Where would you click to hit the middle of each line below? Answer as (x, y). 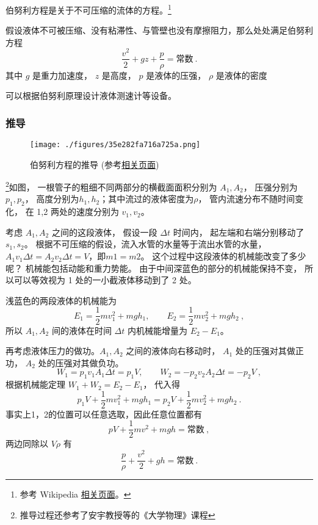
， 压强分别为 (270, 186)
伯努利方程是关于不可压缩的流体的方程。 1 (89, 9)
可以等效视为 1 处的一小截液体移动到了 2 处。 (105, 280)
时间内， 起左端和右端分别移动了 (239, 232)
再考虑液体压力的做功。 (52, 351)
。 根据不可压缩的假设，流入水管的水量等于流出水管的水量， (145, 244)
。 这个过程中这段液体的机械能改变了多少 (223, 256)
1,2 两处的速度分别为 (78, 212)
